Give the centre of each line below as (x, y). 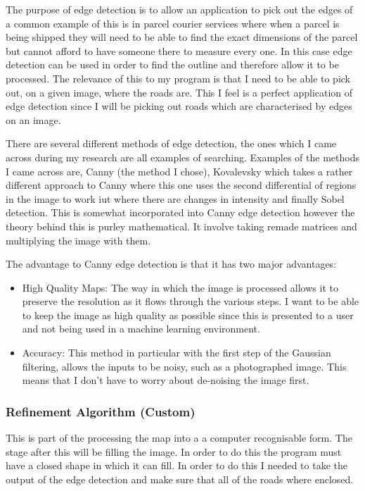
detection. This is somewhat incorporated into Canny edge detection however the (180, 212)
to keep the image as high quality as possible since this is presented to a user (188, 315)
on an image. (33, 119)
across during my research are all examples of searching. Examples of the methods (182, 157)
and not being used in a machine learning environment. (141, 329)
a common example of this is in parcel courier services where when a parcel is (173, 23)
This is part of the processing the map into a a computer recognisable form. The (179, 438)
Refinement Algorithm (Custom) (101, 411)
